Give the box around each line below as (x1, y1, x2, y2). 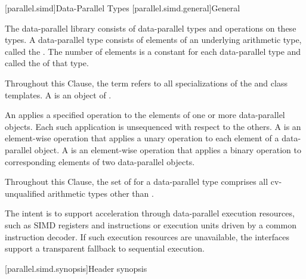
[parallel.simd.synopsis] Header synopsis (5, 262, 147, 274)
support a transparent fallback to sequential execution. (5, 242, 205, 255)
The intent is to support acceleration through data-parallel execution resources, (5, 207, 295, 219)
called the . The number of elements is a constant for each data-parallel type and (5, 45, 301, 57)
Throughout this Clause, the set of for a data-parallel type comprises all (5, 175, 268, 188)
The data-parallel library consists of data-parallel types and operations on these (5, 21, 296, 34)
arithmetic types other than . (47, 187, 154, 199)
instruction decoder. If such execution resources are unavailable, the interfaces (5, 230, 289, 243)
